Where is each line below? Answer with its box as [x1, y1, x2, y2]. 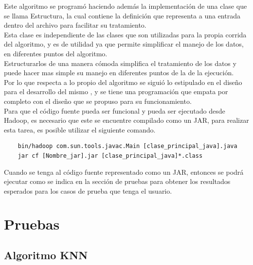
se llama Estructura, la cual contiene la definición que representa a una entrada [4, 10, 240, 20]
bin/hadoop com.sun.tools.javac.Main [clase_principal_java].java [18, 143, 237, 150]
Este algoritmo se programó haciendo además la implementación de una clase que [4, 1, 247, 11]
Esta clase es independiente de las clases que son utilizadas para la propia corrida [4, 29, 247, 39]
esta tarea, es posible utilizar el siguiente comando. [4, 124, 156, 134]
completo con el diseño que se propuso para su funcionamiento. [4, 96, 192, 106]
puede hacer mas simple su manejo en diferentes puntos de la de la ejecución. [4, 67, 234, 78]
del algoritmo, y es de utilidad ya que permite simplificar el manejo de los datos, [4, 39, 244, 49]
